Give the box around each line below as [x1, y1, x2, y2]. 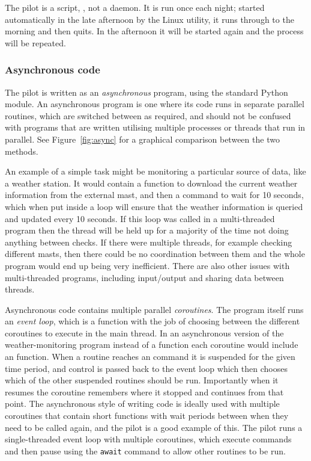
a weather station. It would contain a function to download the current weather [5, 176, 298, 189]
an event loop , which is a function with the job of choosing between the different [5, 315, 300, 327]
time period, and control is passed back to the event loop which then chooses [5, 362, 288, 374]
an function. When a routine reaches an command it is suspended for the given [5, 350, 295, 363]
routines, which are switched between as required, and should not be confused [5, 109, 291, 122]
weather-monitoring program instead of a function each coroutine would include [5, 338, 298, 351]
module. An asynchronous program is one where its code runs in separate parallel [5, 97, 304, 110]
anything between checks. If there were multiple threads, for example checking [5, 235, 292, 248]
